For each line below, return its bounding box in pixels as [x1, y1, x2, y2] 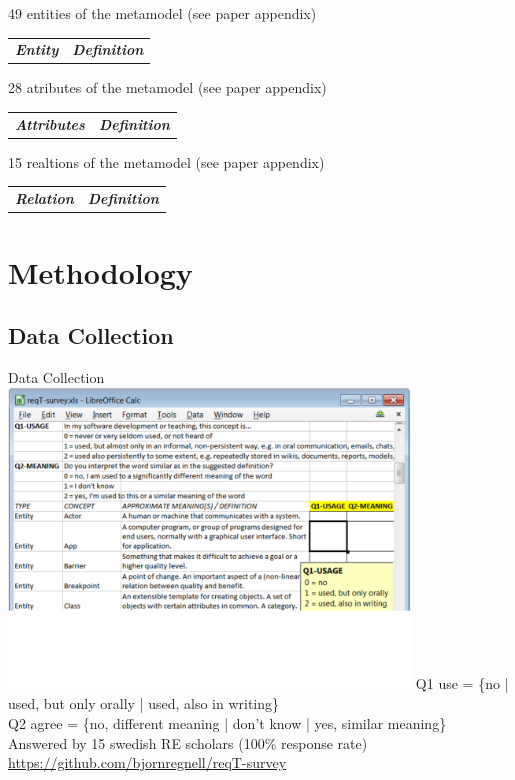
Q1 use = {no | [415, 673, 509, 694]
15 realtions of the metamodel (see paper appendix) [8, 151, 325, 172]
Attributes [15, 113, 85, 134]
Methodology [8, 251, 193, 292]
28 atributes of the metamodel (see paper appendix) [8, 77, 327, 98]
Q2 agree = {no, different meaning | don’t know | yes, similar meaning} [8, 713, 447, 734]
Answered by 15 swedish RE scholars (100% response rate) [8, 732, 368, 753]
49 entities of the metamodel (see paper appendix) [8, 3, 317, 23]
